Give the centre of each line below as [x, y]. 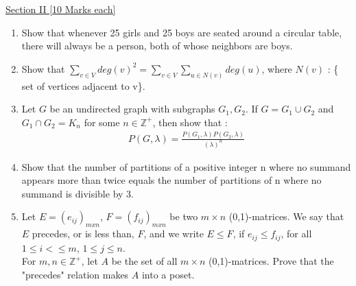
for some [102, 122]
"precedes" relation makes [75, 274]
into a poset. [168, 274]
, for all [296, 234]
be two [184, 216]
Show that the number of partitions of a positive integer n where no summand [186, 166]
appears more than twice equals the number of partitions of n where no [171, 180]
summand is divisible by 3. [78, 193]
